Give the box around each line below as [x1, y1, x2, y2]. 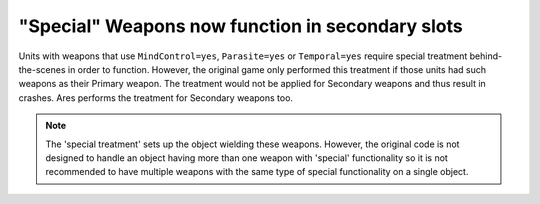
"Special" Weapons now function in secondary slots [18, 15, 464, 37]
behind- [469, 50, 503, 62]
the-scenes [18, 63, 66, 75]
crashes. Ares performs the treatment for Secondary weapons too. [18, 91, 294, 104]
